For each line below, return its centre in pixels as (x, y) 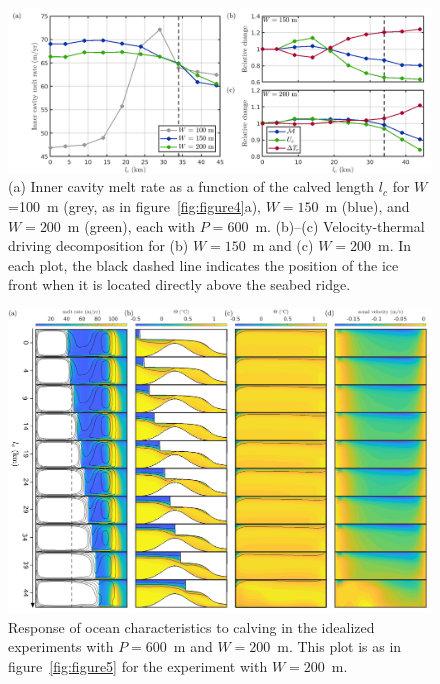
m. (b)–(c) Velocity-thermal (340, 225)
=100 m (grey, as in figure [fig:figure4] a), (135, 205)
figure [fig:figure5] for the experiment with (138, 666)
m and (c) (283, 245)
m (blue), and (367, 205)
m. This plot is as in (339, 646)
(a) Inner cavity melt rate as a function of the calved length (191, 186)
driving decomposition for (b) (98, 245)
